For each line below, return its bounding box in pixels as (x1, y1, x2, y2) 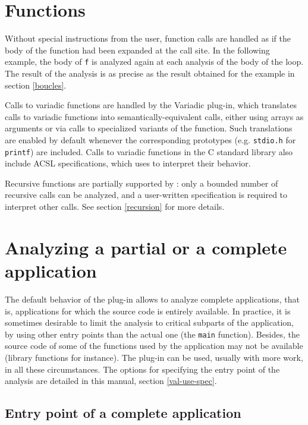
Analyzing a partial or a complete (5, 235, 287, 259)
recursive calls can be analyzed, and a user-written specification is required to (5, 188, 288, 201)
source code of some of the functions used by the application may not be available (5, 339, 303, 352)
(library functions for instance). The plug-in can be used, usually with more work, (5, 351, 303, 363)
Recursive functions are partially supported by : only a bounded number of (5, 177, 278, 189)
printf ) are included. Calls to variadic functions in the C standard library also (5, 145, 293, 158)
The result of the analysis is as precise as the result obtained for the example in (5, 67, 295, 79)
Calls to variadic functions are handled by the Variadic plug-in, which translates (5, 99, 297, 111)
